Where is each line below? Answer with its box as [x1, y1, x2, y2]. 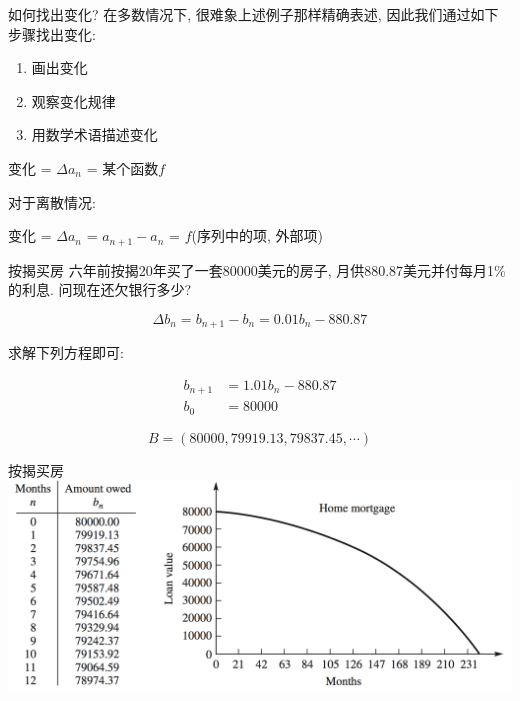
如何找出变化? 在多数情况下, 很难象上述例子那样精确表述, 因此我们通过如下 [8, 4, 499, 24]
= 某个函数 [86, 157, 159, 178]
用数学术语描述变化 [31, 124, 158, 145]
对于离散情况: [8, 191, 96, 212]
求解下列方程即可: [8, 342, 124, 363]
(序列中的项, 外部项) [191, 225, 323, 246]
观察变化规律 [31, 90, 116, 111]
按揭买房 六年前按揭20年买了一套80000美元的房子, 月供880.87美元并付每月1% [8, 259, 506, 280]
